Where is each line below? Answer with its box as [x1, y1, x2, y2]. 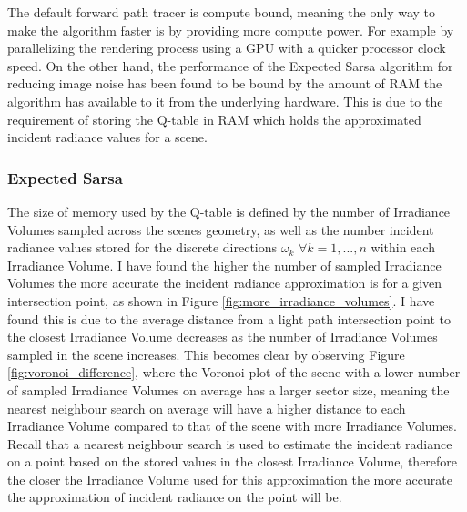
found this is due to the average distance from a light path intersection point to [7, 309, 451, 328]
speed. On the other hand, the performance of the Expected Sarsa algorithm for [7, 56, 453, 75]
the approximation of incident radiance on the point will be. [7, 487, 342, 507]
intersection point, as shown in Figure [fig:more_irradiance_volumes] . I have [7, 291, 435, 310]
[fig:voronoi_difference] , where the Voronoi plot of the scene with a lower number [7, 363, 461, 382]
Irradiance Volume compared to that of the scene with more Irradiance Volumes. [7, 416, 457, 435]
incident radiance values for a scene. [7, 128, 208, 147]
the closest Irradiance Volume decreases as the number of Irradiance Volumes [7, 327, 438, 346]
